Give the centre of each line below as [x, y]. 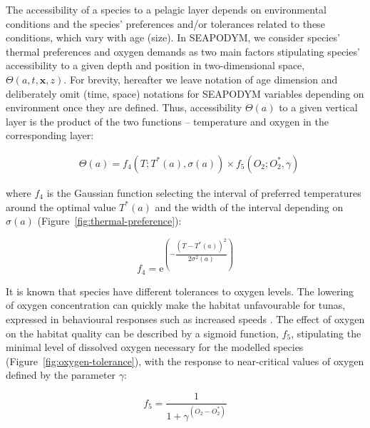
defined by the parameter [61, 375]
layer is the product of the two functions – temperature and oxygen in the [167, 121]
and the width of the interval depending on [249, 207]
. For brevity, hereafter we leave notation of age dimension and [201, 79]
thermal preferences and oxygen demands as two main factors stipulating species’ [183, 51]
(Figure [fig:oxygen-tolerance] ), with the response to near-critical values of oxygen [185, 361]
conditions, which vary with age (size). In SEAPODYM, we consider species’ [173, 37]
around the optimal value [61, 207]
